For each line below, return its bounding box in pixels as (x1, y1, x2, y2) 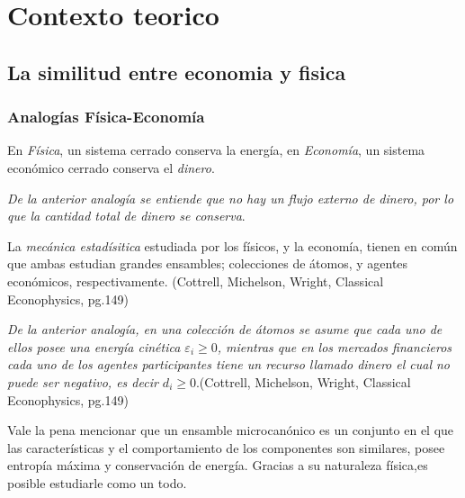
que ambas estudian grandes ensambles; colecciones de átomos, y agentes (7, 254, 408, 273)
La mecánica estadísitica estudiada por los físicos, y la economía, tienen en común (7, 236, 458, 255)
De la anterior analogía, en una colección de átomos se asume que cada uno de (7, 320, 443, 339)
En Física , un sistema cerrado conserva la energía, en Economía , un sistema (7, 140, 425, 159)
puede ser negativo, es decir (7, 372, 158, 391)
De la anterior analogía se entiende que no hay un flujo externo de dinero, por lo (7, 188, 454, 207)
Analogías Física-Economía (7, 105, 205, 128)
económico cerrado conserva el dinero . (7, 158, 215, 177)
